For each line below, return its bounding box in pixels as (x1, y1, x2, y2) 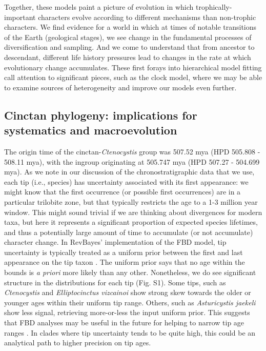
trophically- (195, 2, 232, 12)
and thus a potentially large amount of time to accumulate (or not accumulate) (4, 226, 253, 237)
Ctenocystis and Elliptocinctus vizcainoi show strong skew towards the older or (4, 287, 251, 298)
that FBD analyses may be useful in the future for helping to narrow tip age (4, 317, 244, 328)
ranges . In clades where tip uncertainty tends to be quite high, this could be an (4, 327, 256, 338)
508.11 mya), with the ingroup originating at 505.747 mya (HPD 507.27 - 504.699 (4, 156, 260, 167)
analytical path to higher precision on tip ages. (4, 337, 151, 348)
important (4, 11, 36, 22)
